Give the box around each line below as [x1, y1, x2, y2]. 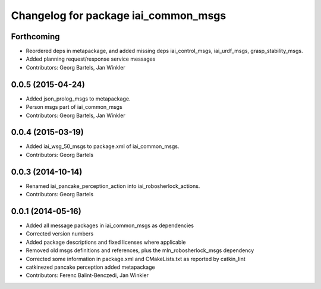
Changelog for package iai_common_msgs [11, 9, 226, 22]
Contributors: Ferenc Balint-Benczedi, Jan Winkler [26, 272, 149, 279]
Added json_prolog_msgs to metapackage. [26, 95, 131, 102]
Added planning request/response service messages [26, 55, 156, 62]
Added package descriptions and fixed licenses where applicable [26, 238, 186, 246]
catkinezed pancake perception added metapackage [26, 263, 155, 271]
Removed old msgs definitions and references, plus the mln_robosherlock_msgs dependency [26, 247, 254, 254]
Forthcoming [11, 32, 60, 42]
